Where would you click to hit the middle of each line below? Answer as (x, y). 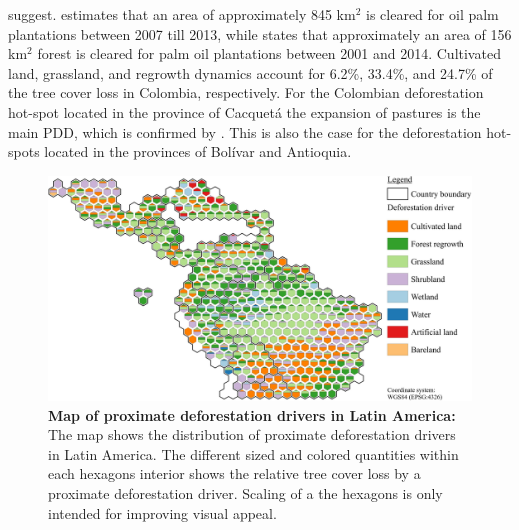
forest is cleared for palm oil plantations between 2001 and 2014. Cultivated (269, 53)
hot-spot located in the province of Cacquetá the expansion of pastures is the (244, 111)
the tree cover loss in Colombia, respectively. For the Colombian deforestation (246, 92)
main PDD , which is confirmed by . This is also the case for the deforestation (245, 131)
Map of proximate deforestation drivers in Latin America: (252, 414)
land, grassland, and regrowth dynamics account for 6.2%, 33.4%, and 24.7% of (250, 72)
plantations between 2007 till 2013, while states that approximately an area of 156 (260, 33)
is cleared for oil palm (432, 14)
